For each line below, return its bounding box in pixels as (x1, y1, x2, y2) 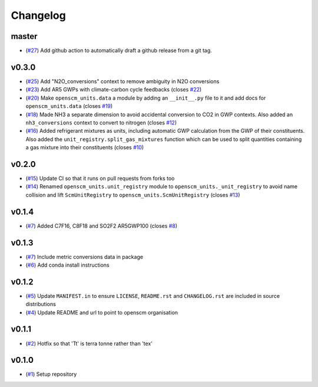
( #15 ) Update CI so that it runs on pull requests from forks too (25, 175, 175, 182)
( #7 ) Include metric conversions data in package (25, 253, 144, 260)
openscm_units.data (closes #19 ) (25, 103, 113, 110)
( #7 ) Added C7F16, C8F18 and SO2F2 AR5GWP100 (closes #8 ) (25, 222, 178, 229)
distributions (25, 301, 56, 308)
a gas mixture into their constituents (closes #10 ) (25, 144, 144, 151)
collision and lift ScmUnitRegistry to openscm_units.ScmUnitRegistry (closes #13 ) (25, 191, 241, 198)
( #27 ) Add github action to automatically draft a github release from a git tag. (25, 47, 212, 54)
